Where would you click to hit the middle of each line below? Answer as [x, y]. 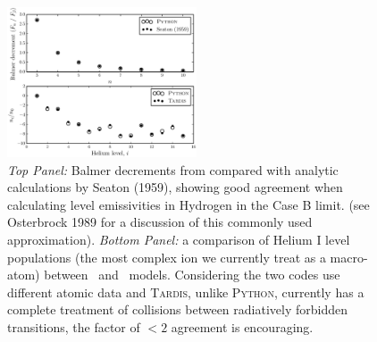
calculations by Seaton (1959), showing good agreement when [175, 187]
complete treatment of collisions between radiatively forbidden [177, 309]
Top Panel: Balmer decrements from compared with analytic [173, 169]
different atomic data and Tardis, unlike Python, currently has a [186, 292]
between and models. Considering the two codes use [192, 275]
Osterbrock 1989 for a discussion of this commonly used [160, 222]
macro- [349, 257]
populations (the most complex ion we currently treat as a [167, 257]
